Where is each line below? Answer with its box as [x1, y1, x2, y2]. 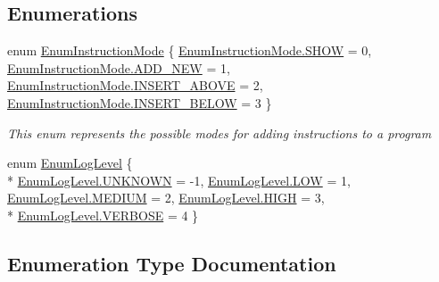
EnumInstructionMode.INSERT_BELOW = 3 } [7, 93, 272, 112]
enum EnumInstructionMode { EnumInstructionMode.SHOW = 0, [7, 41, 372, 60]
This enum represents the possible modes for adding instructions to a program [7, 123, 432, 142]
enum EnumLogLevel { [7, 153, 133, 172]
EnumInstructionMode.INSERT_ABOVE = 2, [7, 76, 263, 95]
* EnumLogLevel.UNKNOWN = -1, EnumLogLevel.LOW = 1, [7, 170, 351, 189]
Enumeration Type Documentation [7, 249, 336, 277]
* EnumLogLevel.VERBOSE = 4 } [7, 205, 199, 224]
